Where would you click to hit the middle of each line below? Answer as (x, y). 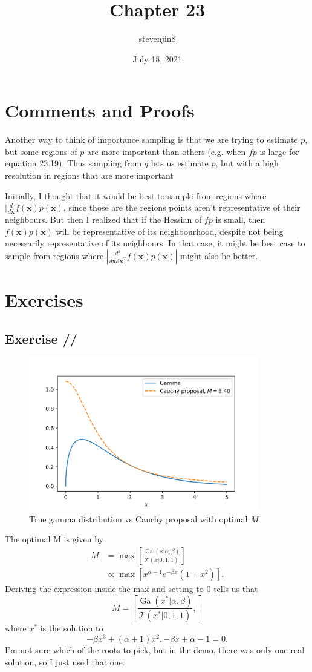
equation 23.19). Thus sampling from (73, 163)
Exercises (44, 300)
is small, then (240, 219)
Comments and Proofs (100, 110)
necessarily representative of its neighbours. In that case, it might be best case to (155, 243)
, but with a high (247, 163)
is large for (279, 151)
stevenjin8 (157, 38)
